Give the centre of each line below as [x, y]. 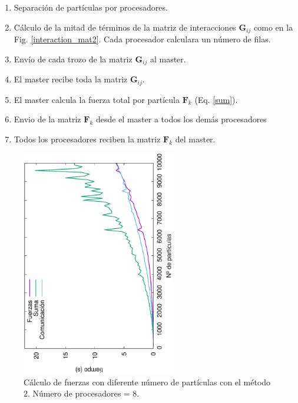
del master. [195, 139]
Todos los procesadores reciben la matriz [87, 139]
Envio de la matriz [47, 119]
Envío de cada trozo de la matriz [73, 59]
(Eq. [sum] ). [216, 99]
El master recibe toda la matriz [71, 79]
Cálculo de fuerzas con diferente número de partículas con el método [147, 382]
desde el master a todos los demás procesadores [181, 119]
